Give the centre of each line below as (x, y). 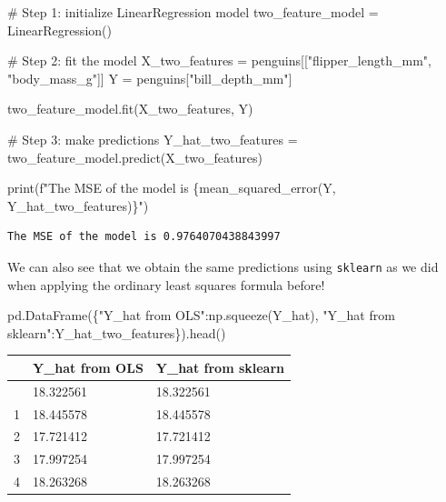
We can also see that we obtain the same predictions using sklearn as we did (223, 266)
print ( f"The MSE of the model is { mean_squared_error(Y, (172, 188)
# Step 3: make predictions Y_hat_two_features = (153, 139)
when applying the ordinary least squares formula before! (166, 284)
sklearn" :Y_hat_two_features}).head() (117, 332)
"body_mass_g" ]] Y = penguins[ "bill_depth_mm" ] (150, 78)
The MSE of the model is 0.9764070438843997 (144, 237)
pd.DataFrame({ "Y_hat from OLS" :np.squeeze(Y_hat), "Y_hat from (201, 315)
